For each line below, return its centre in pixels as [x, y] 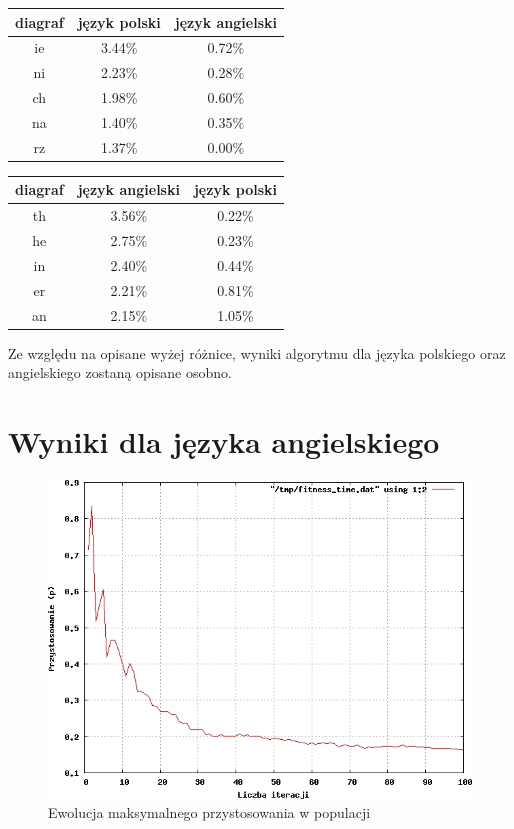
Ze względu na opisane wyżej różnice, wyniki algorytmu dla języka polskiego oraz [257, 352]
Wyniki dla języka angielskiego [224, 441]
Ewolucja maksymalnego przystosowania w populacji [209, 812]
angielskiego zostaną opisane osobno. [120, 372]
